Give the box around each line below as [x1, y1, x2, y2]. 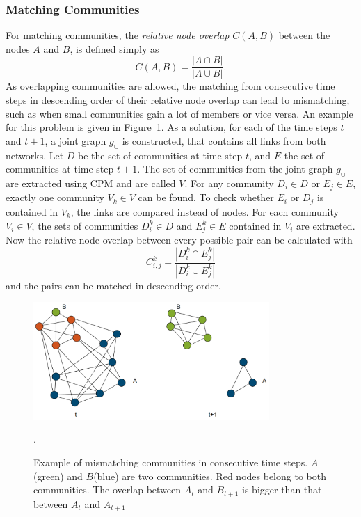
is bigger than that [242, 482, 322, 497]
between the [278, 28, 330, 42]
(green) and [33, 468, 83, 483]
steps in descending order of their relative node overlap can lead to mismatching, [6, 93, 350, 107]
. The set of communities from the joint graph [137, 161, 333, 176]
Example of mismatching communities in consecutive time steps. [33, 454, 308, 469]
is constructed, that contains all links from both [122, 133, 326, 148]
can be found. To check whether [138, 190, 274, 205]
